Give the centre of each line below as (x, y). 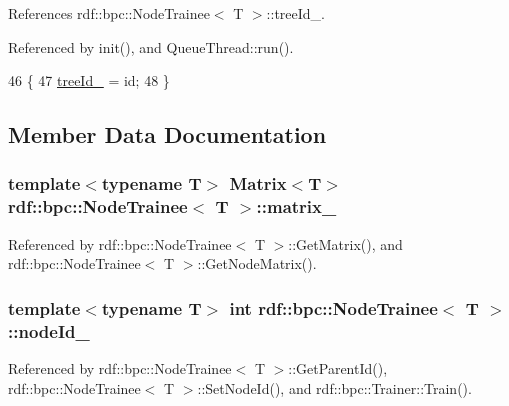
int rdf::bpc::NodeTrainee (333, 307)
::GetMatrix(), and (345, 243)
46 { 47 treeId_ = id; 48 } (89, 80)
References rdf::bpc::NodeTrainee (109, 13)
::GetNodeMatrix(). (257, 263)
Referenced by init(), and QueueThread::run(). (151, 46)
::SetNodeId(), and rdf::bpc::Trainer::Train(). (334, 387)
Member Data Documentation (167, 134)
